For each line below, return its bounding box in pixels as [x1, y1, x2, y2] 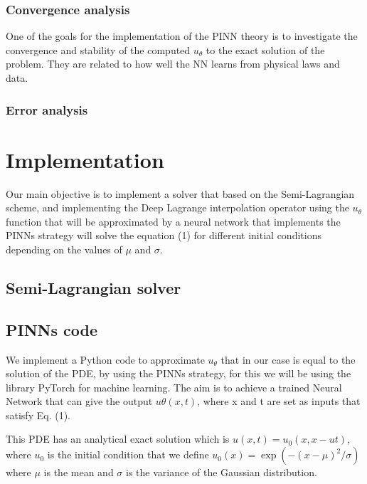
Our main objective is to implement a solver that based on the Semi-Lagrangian [6, 186, 355, 201]
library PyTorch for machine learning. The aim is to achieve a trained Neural [6, 379, 342, 394]
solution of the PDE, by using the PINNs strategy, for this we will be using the [6, 366, 351, 381]
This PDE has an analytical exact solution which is [6, 431, 230, 446]
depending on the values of [6, 241, 122, 256]
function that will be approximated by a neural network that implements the [6, 214, 341, 228]
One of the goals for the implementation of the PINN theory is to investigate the [6, 28, 358, 43]
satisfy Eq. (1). [6, 407, 70, 422]
